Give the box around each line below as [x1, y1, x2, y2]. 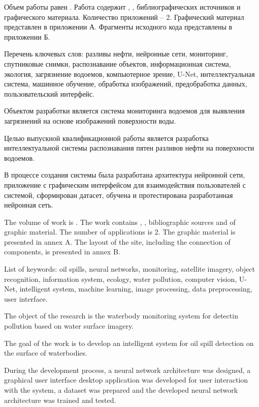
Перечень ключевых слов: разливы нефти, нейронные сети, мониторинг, [4, 48, 228, 59]
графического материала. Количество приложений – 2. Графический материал [4, 11, 244, 22]
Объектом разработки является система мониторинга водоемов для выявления [4, 105, 245, 116]
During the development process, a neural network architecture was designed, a [4, 364, 251, 375]
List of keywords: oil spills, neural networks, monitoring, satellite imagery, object [4, 264, 255, 274]
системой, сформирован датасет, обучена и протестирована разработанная [4, 189, 233, 200]
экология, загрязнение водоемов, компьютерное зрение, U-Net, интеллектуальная [4, 68, 255, 79]
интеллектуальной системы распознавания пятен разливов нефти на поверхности [4, 142, 254, 153]
